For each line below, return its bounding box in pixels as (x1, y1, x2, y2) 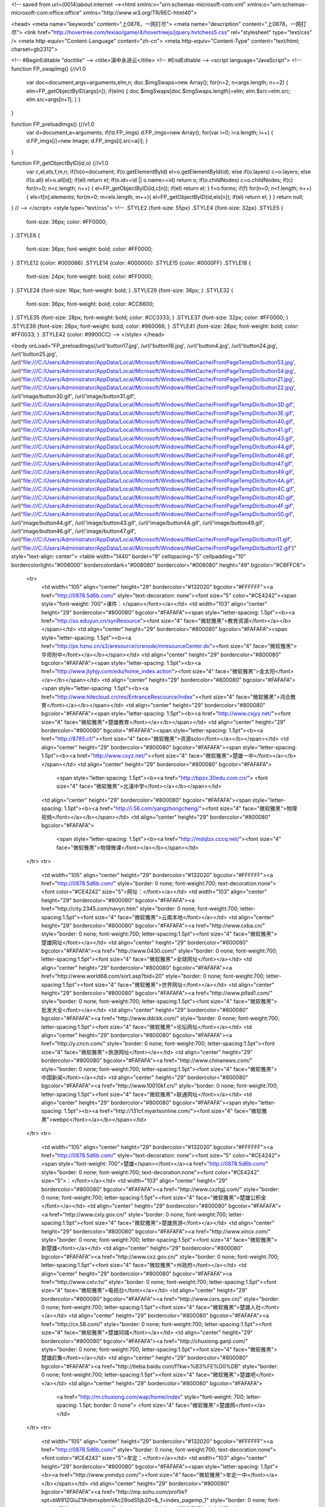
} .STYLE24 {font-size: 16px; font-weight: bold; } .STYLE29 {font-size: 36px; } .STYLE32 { (11, 286, 234, 294)
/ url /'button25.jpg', (11, 350, 58, 357)
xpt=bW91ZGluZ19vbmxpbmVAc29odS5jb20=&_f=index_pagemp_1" (41, 1497, 209, 1504)
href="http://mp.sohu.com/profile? (101, 1488, 188, 1495)
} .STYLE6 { (11, 231, 40, 239)
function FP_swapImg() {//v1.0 (11, 65, 87, 72)
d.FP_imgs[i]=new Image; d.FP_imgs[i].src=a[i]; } (26, 137, 148, 145)
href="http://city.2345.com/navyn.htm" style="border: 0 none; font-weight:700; (41, 905, 240, 913)
